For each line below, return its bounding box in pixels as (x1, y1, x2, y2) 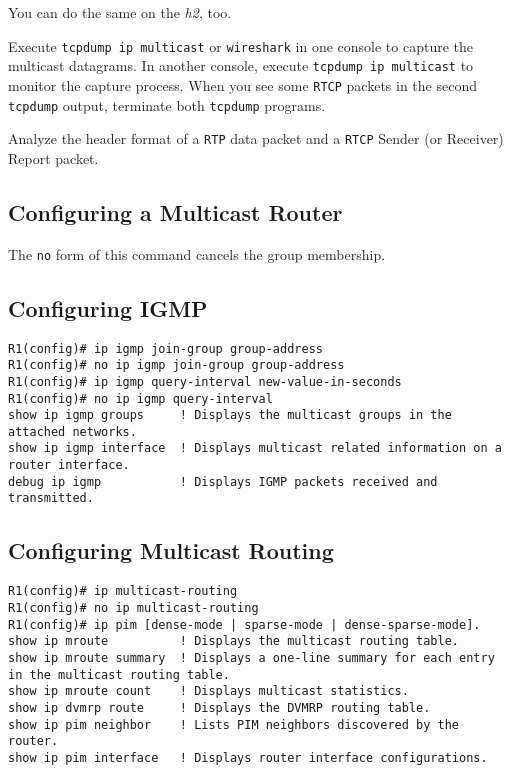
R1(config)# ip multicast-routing (8, 584, 238, 599)
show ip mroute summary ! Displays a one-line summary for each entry (8, 650, 495, 665)
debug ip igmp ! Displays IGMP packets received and (8, 474, 438, 489)
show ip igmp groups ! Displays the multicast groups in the (8, 408, 452, 423)
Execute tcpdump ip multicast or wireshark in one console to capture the (8, 35, 474, 56)
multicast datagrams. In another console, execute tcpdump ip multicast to (8, 55, 474, 76)
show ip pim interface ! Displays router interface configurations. (8, 750, 488, 765)
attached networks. (8, 424, 137, 439)
